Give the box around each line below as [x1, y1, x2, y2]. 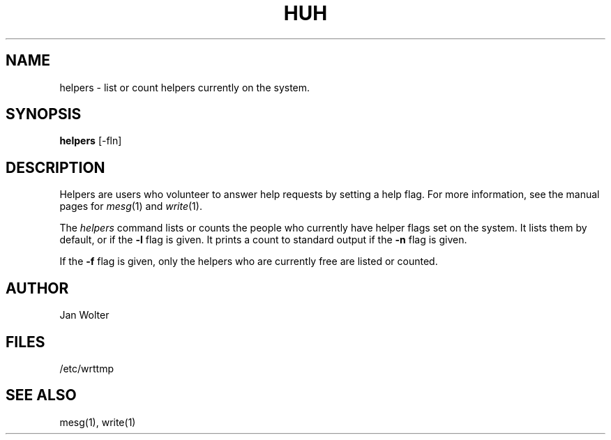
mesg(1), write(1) [59, 416, 136, 428]
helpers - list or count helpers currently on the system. [59, 81, 310, 93]
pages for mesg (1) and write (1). [59, 200, 202, 213]
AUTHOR [6, 279, 69, 297]
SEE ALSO [6, 386, 77, 404]
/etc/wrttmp [59, 362, 114, 374]
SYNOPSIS [6, 105, 82, 123]
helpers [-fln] [59, 135, 122, 147]
